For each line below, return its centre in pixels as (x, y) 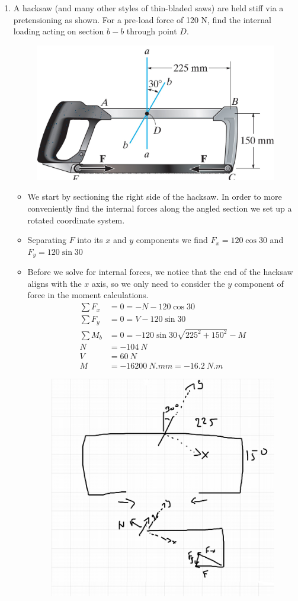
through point (152, 31)
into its (90, 240)
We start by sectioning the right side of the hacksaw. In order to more (155, 196)
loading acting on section (59, 31)
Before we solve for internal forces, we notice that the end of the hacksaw (160, 272)
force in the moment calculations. (88, 295)
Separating (47, 240)
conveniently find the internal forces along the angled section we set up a (160, 208)
